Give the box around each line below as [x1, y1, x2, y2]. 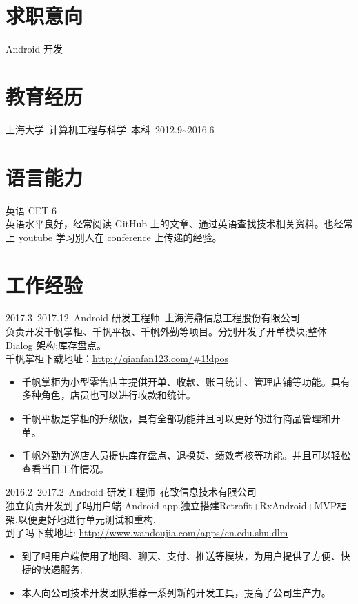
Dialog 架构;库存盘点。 [6, 337, 107, 352]
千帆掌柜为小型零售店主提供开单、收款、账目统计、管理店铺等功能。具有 [21, 374, 350, 388]
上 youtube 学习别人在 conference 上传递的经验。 [6, 229, 222, 244]
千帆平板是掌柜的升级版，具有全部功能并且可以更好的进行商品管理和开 [21, 411, 341, 426]
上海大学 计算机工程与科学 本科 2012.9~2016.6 [6, 122, 215, 136]
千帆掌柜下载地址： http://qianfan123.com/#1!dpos [6, 351, 228, 366]
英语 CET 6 [6, 202, 57, 217]
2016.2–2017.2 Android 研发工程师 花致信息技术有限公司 [6, 484, 257, 499]
